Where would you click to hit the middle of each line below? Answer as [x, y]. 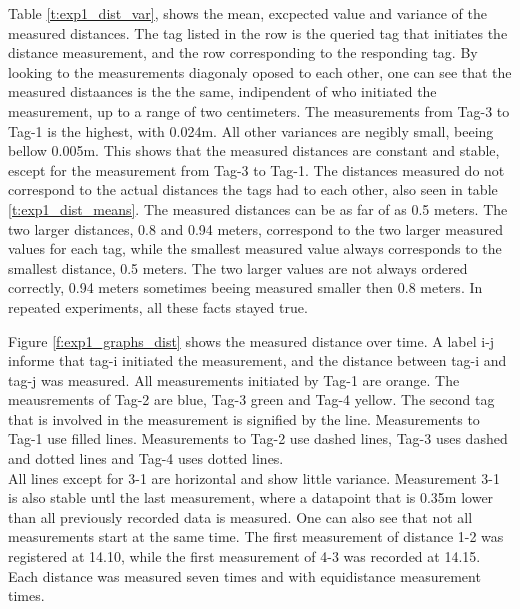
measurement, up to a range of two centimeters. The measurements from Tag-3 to [259, 110]
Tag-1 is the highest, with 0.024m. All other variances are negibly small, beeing [251, 130]
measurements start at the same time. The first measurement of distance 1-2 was [256, 536]
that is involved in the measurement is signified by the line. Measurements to [244, 418]
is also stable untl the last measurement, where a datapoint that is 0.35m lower [251, 497]
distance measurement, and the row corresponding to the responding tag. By [243, 52]
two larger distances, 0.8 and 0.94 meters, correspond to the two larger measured [255, 228]
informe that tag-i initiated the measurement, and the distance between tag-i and [257, 360]
